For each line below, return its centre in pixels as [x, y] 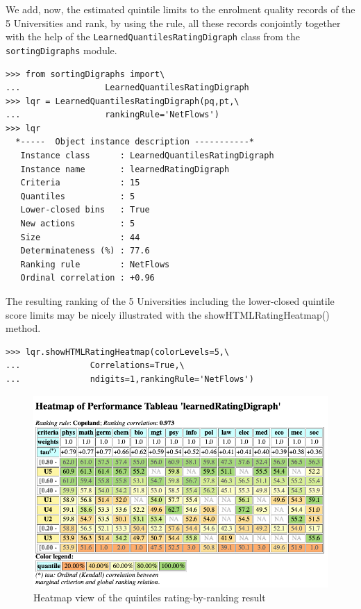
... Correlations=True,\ [95, 366]
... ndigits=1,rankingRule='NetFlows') [130, 379]
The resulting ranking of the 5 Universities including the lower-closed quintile [170, 301]
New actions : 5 [78, 224]
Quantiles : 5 [78, 196]
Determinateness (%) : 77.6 [85, 251]
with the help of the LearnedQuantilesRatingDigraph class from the [153, 36]
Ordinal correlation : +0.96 [87, 278]
